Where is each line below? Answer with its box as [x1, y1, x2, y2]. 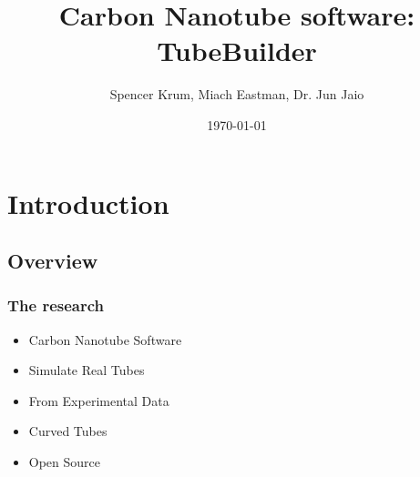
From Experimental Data [28, 391, 169, 410]
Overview [7, 247, 98, 275]
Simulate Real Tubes [28, 360, 145, 380]
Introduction [7, 184, 169, 221]
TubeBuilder [157, 32, 317, 69]
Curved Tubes [28, 421, 108, 441]
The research [7, 294, 105, 317]
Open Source [28, 452, 101, 472]
